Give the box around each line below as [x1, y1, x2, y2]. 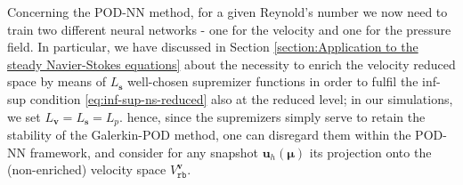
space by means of [7, 72, 106, 91]
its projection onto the [309, 142, 432, 161]
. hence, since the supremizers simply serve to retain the [119, 107, 426, 125]
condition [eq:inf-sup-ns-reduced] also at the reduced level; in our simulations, [29, 89, 453, 108]
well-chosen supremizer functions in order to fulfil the [127, 72, 418, 91]
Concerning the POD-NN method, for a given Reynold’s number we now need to [7, 3, 448, 20]
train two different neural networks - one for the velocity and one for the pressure [7, 20, 451, 38]
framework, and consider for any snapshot [29, 142, 258, 161]
